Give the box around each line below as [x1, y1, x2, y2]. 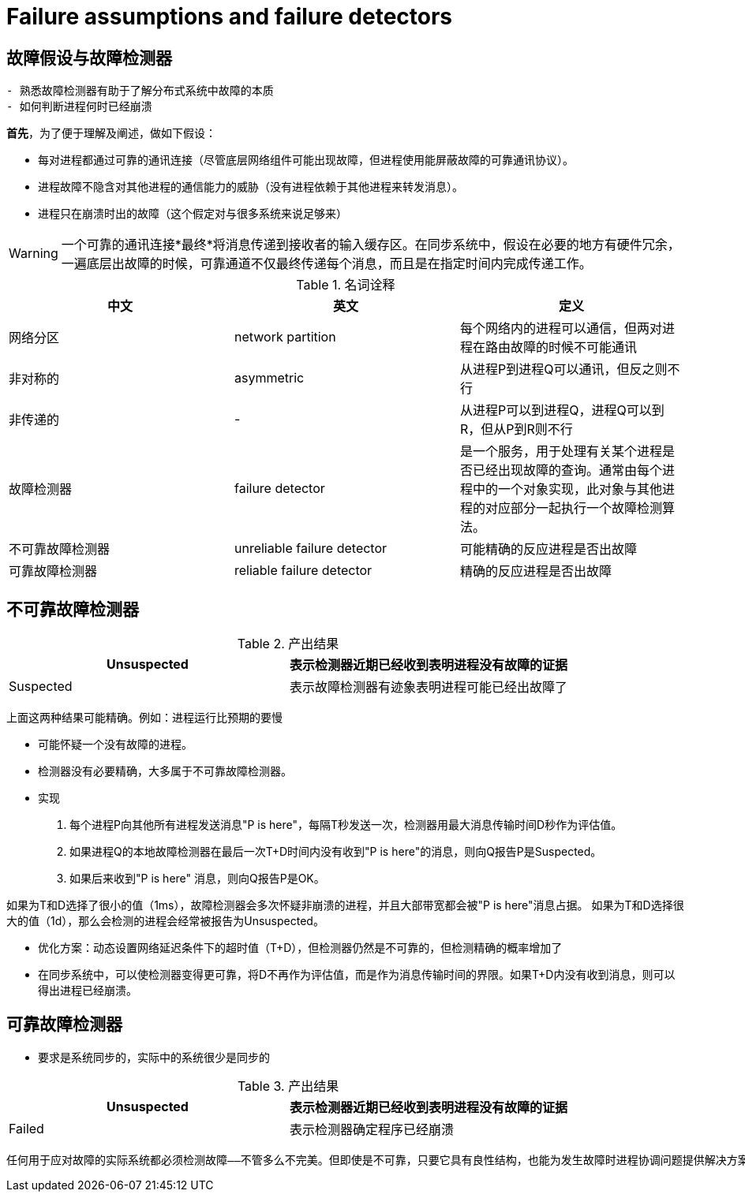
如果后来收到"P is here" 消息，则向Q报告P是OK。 [69, 871, 325, 886]
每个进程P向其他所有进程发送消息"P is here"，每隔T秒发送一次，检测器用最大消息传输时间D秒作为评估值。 [69, 818, 623, 832]
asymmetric [234, 370, 305, 386]
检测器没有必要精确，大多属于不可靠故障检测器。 [38, 764, 292, 778]
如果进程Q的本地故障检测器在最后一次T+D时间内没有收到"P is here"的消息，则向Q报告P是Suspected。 [69, 845, 602, 859]
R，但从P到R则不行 [459, 421, 573, 438]
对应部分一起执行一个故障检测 [485, 500, 662, 517]
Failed [9, 1120, 44, 1136]
